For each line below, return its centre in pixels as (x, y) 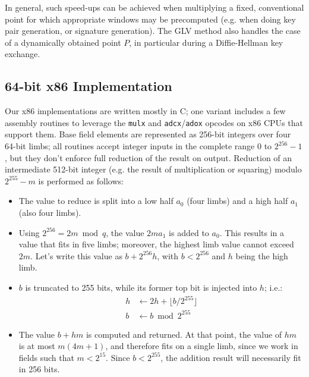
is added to (189, 232)
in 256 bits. (39, 369)
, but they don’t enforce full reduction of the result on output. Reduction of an (149, 157)
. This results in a (252, 232)
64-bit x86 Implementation (89, 86)
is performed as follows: (81, 180)
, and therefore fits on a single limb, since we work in (202, 346)
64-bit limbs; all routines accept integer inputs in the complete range (130, 146)
